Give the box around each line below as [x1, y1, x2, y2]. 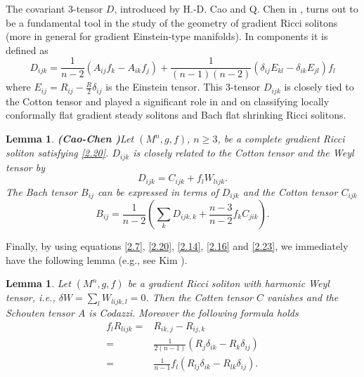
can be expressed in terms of [97, 184, 219, 199]
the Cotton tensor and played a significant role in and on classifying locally [6, 93, 330, 108]
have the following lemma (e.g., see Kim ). [6, 252, 188, 267]
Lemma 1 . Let [6, 276, 71, 291]
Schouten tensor [6, 305, 74, 320]
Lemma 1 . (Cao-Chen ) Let [6, 131, 134, 146]
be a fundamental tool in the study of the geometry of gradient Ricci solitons [6, 15, 338, 29]
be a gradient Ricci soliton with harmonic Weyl [127, 276, 330, 291]
